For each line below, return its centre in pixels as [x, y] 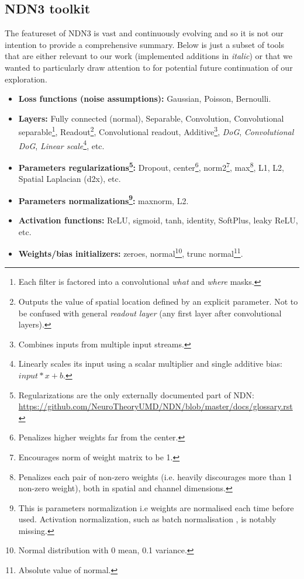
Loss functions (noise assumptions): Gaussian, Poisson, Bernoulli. [145, 99]
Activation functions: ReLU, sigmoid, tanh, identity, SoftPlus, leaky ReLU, [158, 220]
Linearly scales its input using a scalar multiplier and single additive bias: [151, 363]
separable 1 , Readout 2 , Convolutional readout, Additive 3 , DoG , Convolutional [156, 131]
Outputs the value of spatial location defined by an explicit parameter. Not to [158, 301]
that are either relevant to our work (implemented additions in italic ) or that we [148, 56]
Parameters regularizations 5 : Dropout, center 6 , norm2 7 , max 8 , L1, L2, [151, 166]
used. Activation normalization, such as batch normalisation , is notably [147, 519]
